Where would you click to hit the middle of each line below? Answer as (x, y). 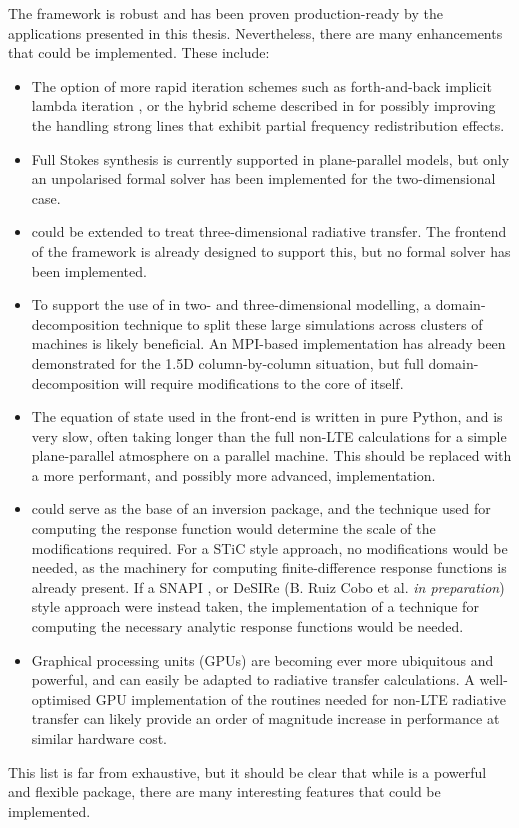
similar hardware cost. (99, 738)
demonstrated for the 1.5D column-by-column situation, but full (227, 362)
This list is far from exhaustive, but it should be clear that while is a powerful (247, 771)
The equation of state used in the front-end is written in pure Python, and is (267, 416)
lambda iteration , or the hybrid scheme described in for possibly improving (263, 105)
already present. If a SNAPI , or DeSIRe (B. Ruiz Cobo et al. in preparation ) (268, 586)
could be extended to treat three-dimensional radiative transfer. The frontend (269, 231)
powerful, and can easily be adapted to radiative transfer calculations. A (253, 679)
